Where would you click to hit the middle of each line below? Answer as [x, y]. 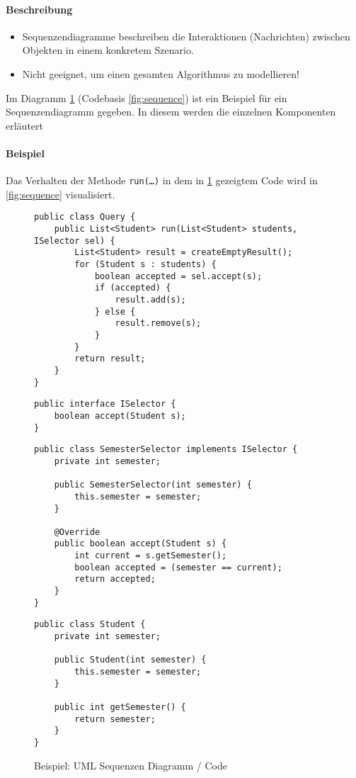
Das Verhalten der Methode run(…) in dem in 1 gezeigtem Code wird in [162, 180]
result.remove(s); [158, 323]
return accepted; [115, 579]
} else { [115, 311]
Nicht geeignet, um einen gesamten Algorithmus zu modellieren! [161, 73]
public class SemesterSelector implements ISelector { [166, 450]
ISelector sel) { [75, 241]
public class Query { [85, 217]
